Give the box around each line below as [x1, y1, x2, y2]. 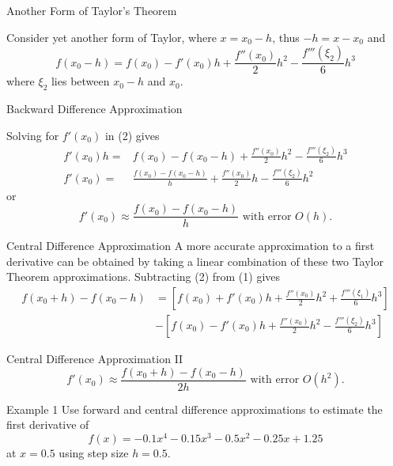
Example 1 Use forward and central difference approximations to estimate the [6, 400, 383, 417]
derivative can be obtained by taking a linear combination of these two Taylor [6, 252, 384, 269]
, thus [272, 28, 300, 45]
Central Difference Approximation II [6, 350, 183, 367]
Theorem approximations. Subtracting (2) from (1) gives [6, 268, 281, 285]
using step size [59, 444, 129, 460]
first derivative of [6, 416, 89, 433]
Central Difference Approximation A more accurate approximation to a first [6, 237, 375, 254]
